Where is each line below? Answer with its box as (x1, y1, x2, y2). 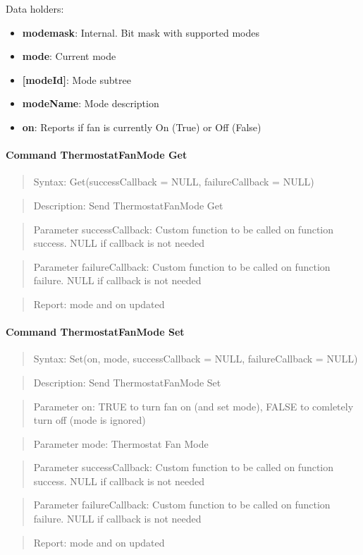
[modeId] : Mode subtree (22, 72, 131, 87)
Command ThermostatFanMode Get (6, 147, 187, 162)
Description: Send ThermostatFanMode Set (33, 374, 221, 389)
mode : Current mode (22, 49, 116, 63)
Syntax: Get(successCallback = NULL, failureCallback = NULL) (33, 174, 314, 189)
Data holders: (6, 1, 64, 16)
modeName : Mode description (22, 96, 159, 111)
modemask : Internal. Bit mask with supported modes (22, 25, 259, 39)
